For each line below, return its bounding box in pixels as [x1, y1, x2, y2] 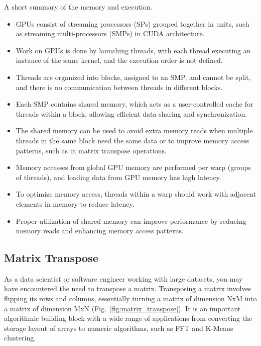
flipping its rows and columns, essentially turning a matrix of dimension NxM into [4, 293, 257, 304]
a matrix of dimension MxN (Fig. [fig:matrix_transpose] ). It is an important [4, 303, 241, 313]
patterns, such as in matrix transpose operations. [16, 145, 167, 155]
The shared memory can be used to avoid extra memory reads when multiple [16, 125, 253, 136]
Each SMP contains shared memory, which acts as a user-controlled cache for [16, 99, 253, 109]
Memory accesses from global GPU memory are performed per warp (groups [16, 162, 251, 172]
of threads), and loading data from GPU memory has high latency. [16, 171, 221, 182]
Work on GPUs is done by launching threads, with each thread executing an [16, 45, 251, 55]
